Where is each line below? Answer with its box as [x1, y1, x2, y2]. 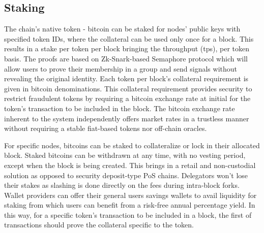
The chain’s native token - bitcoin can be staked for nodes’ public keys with [4, 23, 241, 34]
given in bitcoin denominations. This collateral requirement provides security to [4, 83, 252, 93]
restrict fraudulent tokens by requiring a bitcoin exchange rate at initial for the [4, 93, 251, 104]
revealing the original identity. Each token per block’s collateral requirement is [4, 73, 249, 84]
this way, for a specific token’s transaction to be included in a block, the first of [4, 209, 252, 220]
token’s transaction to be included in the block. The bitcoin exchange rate [4, 103, 235, 113]
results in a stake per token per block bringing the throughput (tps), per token [4, 43, 250, 54]
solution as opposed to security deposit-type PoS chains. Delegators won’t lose [4, 170, 248, 180]
